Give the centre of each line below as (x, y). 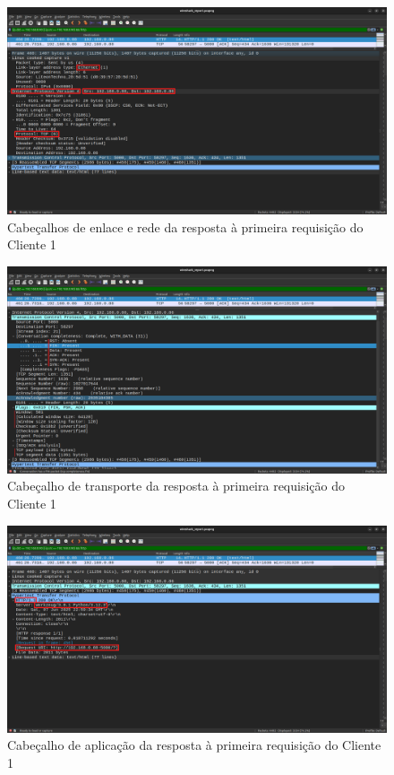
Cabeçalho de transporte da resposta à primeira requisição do (176, 486)
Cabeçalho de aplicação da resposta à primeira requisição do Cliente (194, 745)
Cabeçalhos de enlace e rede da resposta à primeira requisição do (185, 226)
